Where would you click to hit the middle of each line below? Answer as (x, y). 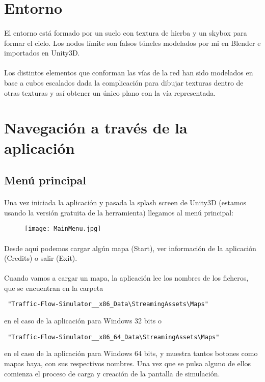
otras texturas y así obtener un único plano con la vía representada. (110, 92)
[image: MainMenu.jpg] (63, 229)
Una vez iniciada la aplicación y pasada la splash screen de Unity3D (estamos (125, 202)
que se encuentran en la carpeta (54, 288)
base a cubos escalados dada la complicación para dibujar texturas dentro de (124, 82)
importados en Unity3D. (42, 53)
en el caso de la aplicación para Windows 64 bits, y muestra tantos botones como (131, 353)
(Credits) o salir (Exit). (41, 258)
